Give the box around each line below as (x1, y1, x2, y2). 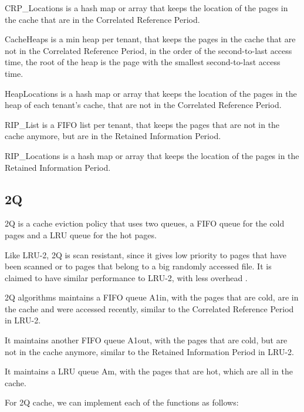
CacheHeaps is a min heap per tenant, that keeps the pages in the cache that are (5, 33, 296, 45)
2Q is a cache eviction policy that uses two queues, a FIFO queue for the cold (5, 217, 285, 229)
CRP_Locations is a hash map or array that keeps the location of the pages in (5, 2, 288, 13)
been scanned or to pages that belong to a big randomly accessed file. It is (5, 260, 272, 272)
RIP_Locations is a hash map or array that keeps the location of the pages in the (5, 149, 299, 161)
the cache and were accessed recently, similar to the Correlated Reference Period (5, 302, 294, 315)
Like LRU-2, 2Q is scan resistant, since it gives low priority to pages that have (5, 248, 286, 261)
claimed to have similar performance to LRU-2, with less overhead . (5, 271, 248, 283)
